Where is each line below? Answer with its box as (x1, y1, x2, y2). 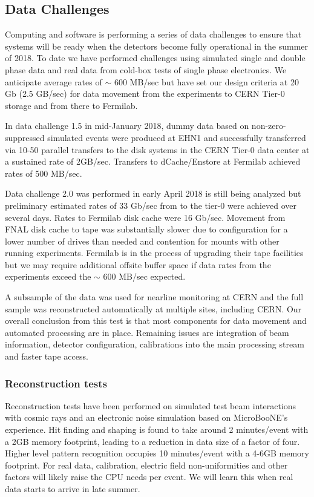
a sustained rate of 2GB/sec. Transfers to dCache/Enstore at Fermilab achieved (5, 155, 301, 168)
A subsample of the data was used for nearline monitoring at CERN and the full (5, 291, 304, 303)
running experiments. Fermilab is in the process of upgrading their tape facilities (5, 246, 304, 259)
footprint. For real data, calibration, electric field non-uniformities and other (5, 458, 288, 471)
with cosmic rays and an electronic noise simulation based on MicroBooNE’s (5, 411, 288, 424)
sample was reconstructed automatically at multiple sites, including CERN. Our (5, 302, 302, 315)
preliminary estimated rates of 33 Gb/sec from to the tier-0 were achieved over (5, 199, 296, 211)
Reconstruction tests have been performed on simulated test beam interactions (5, 399, 296, 412)
